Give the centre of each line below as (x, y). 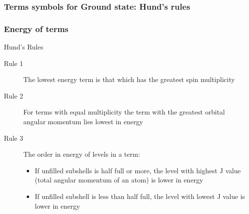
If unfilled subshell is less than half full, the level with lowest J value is (140, 196)
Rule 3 (14, 138)
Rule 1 (14, 63)
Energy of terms (36, 28)
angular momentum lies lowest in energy (83, 122)
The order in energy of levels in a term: (82, 154)
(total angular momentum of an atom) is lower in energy (119, 180)
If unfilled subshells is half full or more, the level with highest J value (138, 170)
